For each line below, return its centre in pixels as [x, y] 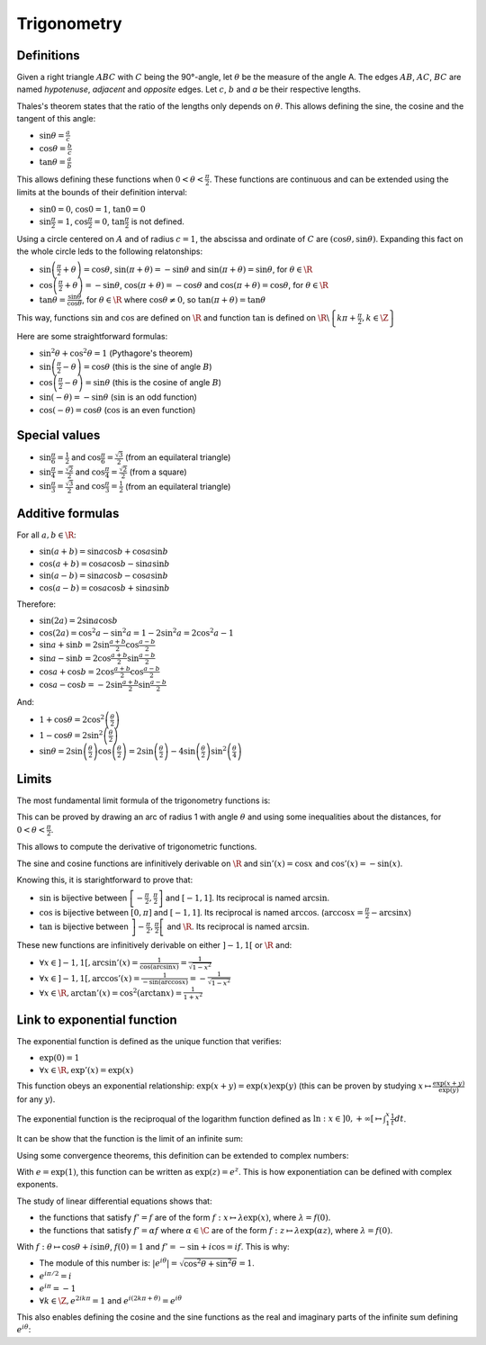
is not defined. [157, 221]
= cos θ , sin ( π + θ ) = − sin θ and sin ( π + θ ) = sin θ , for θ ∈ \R [198, 269]
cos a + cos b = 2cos [76, 672]
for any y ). [36, 1099]
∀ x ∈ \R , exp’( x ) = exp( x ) [86, 1070]
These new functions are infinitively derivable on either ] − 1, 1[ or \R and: [154, 945]
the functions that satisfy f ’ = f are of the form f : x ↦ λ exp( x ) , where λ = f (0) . [185, 1218]
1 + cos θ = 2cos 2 [72, 719]
